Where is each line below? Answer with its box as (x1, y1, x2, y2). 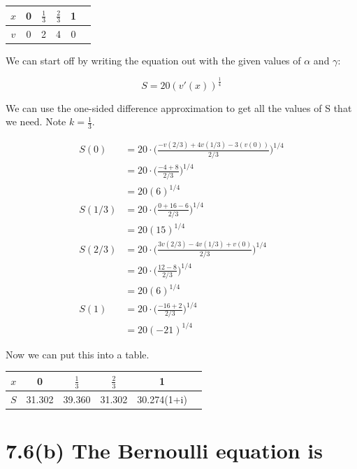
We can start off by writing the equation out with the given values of (6, 52, 301, 67)
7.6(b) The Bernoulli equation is (6, 436, 323, 465)
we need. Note (6, 114, 66, 129)
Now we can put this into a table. (6, 346, 150, 361)
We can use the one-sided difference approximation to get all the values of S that (6, 100, 352, 115)
